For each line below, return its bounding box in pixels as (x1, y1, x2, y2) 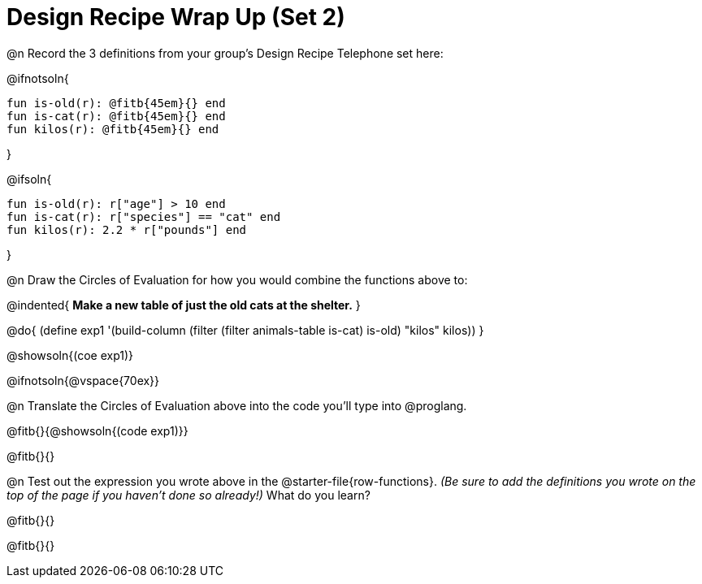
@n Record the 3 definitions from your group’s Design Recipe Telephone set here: (6, 45, 444, 60)
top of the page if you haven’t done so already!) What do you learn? (6, 487, 370, 502)
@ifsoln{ (6, 171, 52, 186)
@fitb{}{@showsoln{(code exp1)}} (6, 423, 188, 438)
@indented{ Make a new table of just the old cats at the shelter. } (6, 297, 361, 312)
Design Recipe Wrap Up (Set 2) (6, 3, 345, 31)
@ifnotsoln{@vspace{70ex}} (6, 373, 160, 387)
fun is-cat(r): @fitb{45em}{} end (6, 109, 226, 123)
